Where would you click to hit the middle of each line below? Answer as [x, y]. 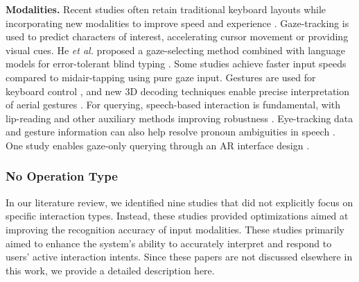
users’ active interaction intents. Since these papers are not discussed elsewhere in [179, 257]
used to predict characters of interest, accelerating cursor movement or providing [177, 36]
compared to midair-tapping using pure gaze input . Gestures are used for [161, 77]
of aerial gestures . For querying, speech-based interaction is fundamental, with [173, 105]
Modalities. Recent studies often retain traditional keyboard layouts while [166, 9]
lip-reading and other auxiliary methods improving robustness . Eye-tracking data [179, 118]
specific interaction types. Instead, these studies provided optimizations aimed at [177, 216]
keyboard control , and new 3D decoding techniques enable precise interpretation [178, 91]
